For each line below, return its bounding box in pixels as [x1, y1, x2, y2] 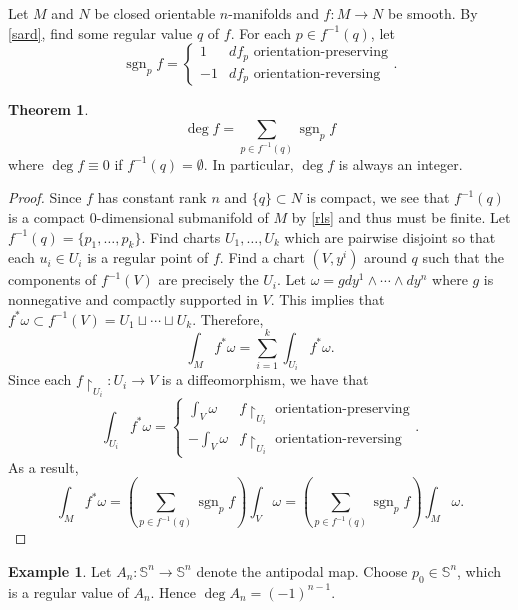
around [364, 247, 407, 268]
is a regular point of [87, 247, 209, 268]
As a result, [8, 456, 79, 477]
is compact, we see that [306, 187, 450, 208]
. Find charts [141, 226, 221, 247]
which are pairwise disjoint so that [284, 226, 496, 247]
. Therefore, [192, 308, 264, 329]
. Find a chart [219, 247, 305, 268]
